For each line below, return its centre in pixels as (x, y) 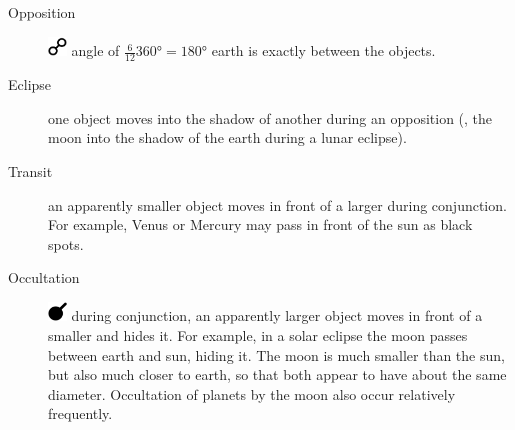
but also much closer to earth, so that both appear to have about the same (277, 374)
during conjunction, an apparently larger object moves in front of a (277, 315)
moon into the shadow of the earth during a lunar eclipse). (227, 137)
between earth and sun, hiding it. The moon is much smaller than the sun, (276, 354)
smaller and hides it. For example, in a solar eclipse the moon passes (258, 334)
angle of (95, 50)
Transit (30, 171)
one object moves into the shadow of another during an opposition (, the (270, 117)
